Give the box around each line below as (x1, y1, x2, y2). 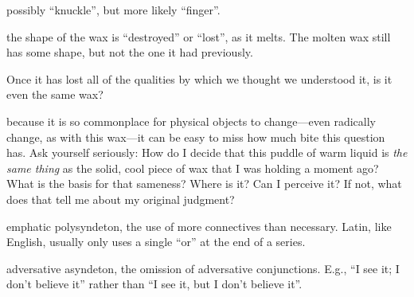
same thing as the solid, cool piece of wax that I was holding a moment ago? (6, 159, 379, 176)
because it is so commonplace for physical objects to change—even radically (6, 112, 376, 129)
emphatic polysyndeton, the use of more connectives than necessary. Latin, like (6, 217, 392, 234)
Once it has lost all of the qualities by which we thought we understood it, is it (6, 70, 393, 87)
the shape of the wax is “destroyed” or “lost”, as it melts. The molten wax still (6, 28, 391, 45)
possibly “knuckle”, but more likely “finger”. (6, 2, 221, 18)
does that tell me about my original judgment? (6, 190, 235, 207)
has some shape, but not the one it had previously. (6, 44, 253, 61)
